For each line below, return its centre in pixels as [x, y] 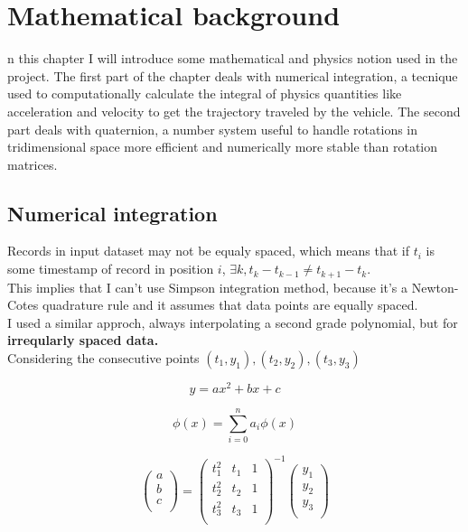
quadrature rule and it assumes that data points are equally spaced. [230, 305]
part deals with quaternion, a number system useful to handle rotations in [213, 129]
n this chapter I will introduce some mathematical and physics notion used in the [233, 58]
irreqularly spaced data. [83, 340]
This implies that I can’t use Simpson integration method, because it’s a [208, 287]
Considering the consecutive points [103, 357]
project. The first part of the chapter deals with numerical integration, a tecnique [233, 75]
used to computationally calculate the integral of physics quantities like [205, 93]
